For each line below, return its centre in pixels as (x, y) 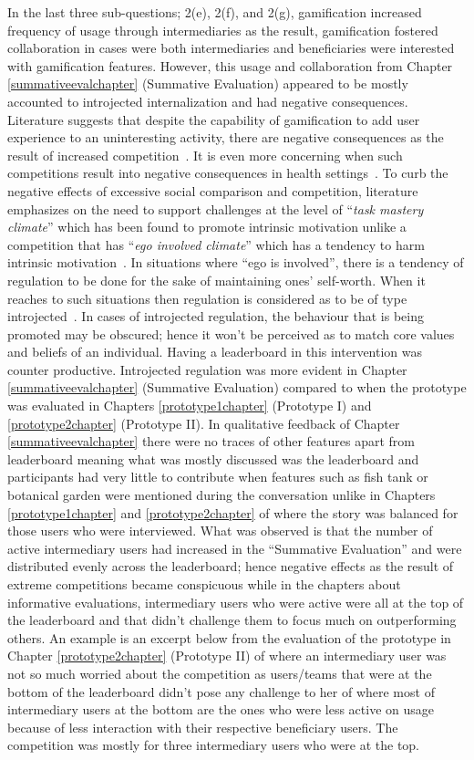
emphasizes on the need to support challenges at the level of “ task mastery (216, 208)
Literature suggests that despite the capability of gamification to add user (214, 119)
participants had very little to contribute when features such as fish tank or (218, 477)
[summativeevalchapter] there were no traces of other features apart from (211, 441)
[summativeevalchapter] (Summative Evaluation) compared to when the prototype (237, 387)
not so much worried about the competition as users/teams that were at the (220, 673)
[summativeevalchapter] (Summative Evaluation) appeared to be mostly (208, 83)
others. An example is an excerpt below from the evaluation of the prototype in (229, 637)
